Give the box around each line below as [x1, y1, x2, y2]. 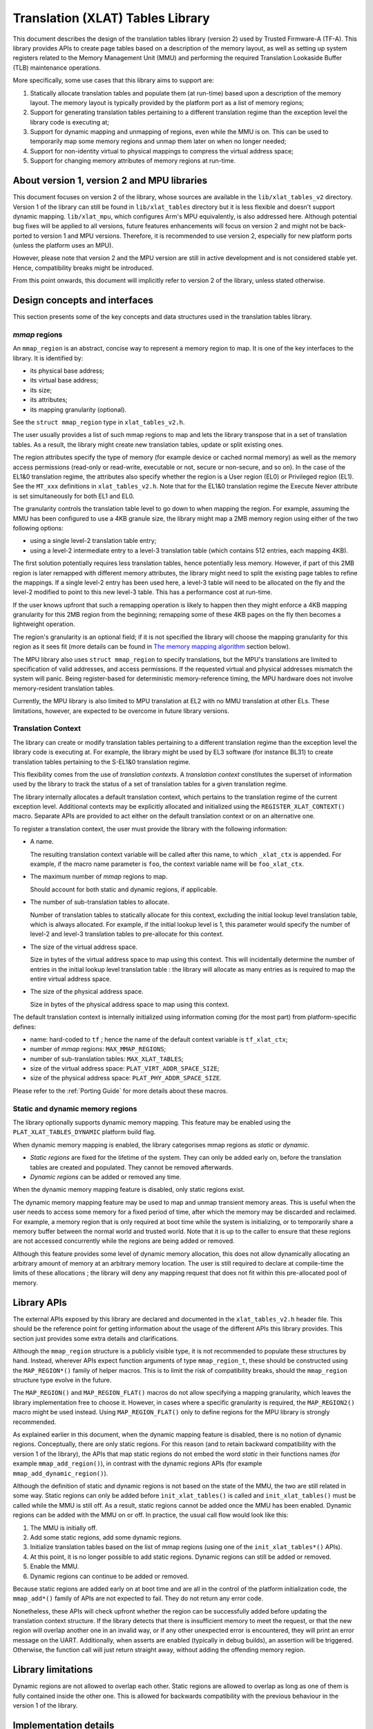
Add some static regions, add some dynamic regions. [30, 1533, 182, 1542]
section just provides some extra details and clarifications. [12, 1334, 179, 1342]
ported [12, 232, 32, 240]
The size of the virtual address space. [30, 943, 138, 951]
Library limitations [12, 1664, 93, 1676]
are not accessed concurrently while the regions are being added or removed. [12, 1237, 235, 1245]
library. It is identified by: [12, 353, 84, 362]
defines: [12, 1022, 37, 1030]
